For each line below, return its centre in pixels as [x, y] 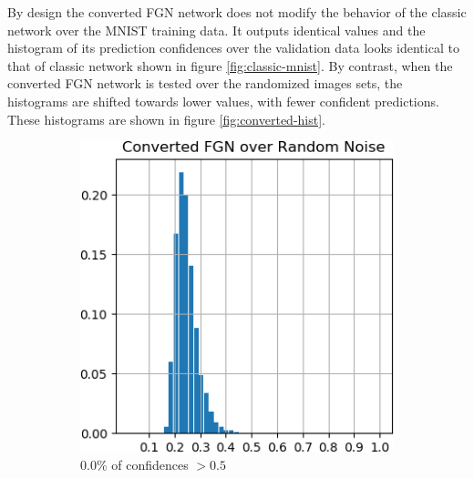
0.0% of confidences [134, 464]
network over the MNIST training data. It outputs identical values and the [216, 30]
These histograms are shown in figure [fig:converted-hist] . [167, 119]
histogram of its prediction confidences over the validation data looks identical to [233, 48]
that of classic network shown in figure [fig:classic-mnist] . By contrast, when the [230, 65]
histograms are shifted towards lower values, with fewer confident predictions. [223, 101]
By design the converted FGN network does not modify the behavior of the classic [237, 12]
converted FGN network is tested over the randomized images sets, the [205, 83]
